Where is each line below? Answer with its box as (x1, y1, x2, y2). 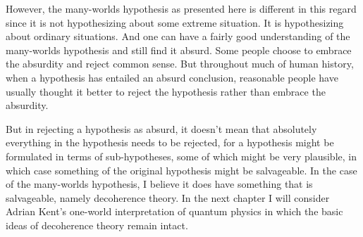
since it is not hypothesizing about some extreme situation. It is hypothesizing (6, 15, 344, 30)
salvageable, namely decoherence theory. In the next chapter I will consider (6, 190, 330, 205)
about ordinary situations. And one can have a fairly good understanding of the (6, 29, 350, 44)
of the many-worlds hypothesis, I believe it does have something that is (6, 177, 313, 191)
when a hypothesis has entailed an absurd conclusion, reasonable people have (6, 70, 338, 84)
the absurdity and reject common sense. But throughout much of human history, (6, 56, 354, 71)
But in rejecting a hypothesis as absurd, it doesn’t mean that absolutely (6, 121, 317, 136)
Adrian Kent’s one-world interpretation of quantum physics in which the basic (6, 204, 343, 219)
